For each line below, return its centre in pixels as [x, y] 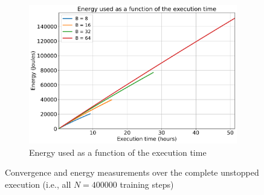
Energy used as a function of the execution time [118, 152]
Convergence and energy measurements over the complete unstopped [132, 172]
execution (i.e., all [38, 184]
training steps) [147, 184]
